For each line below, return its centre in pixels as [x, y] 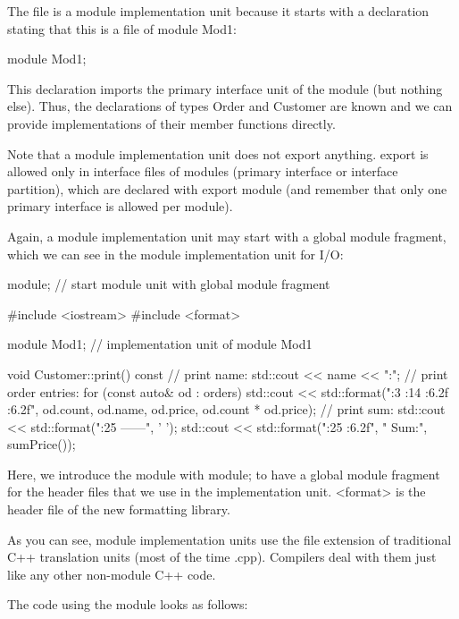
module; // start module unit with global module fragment [169, 284]
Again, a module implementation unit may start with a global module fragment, [227, 236]
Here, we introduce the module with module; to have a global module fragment [224, 474]
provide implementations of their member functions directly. [171, 123]
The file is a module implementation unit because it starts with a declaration [218, 11]
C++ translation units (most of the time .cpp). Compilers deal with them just [222, 557]
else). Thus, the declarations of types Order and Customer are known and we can [230, 106]
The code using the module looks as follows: [128, 604]
